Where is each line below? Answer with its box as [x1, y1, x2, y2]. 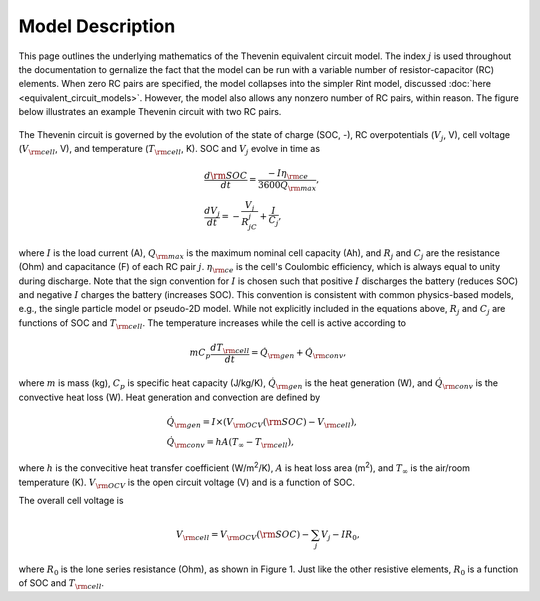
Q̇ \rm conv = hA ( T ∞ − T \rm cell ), [166, 436, 295, 450]
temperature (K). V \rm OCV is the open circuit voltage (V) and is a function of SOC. [18, 476, 355, 490]
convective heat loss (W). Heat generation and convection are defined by [18, 391, 321, 403]
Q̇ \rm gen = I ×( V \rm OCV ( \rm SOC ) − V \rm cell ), [166, 416, 357, 430]
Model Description [18, 15, 176, 37]
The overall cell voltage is [18, 495, 124, 507]
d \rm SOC [204, 170, 248, 181]
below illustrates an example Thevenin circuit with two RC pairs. [18, 106, 282, 118]
